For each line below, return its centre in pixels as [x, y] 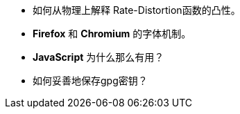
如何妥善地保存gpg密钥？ [90, 80]
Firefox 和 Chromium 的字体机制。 [112, 34]
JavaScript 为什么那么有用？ [98, 57]
